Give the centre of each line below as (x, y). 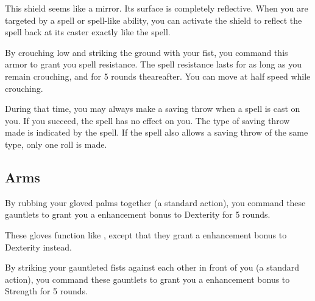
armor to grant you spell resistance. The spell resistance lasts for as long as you (154, 64)
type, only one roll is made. (56, 144)
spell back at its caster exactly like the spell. (88, 32)
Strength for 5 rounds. (46, 291)
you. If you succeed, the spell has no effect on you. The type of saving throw (147, 120)
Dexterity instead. (38, 247)
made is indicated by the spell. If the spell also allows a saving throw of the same (157, 132)
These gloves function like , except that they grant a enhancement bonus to (146, 234)
